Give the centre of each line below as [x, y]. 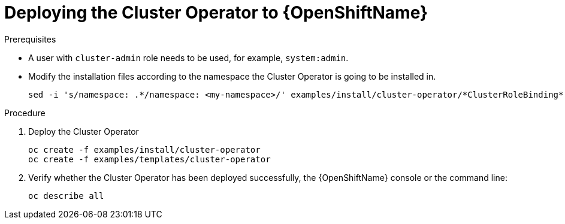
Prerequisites [30, 39]
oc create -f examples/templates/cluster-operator [149, 159]
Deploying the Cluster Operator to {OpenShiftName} [216, 13]
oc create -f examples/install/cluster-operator [144, 149]
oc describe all [66, 196]
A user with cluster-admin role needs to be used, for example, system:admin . [188, 57]
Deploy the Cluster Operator [84, 131]
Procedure [25, 113]
